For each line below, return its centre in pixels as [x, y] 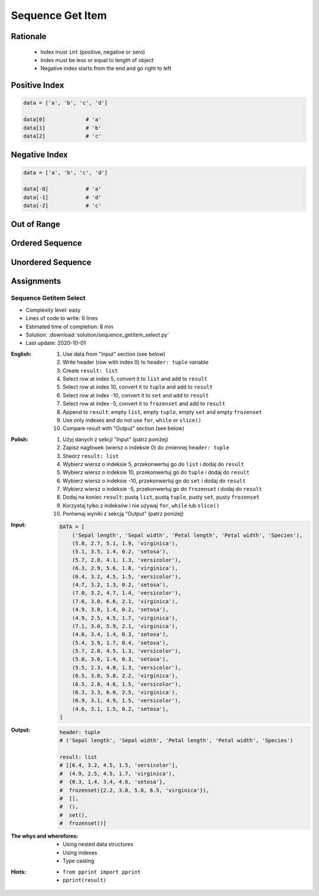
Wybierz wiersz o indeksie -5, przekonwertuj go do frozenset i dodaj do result [162, 489]
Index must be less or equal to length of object [97, 60]
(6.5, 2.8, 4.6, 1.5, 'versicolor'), [126, 684]
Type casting [79, 861]
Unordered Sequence [51, 262]
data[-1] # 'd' [62, 197]
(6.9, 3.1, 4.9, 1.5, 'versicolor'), [126, 701]
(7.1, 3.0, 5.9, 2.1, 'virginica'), [125, 626]
